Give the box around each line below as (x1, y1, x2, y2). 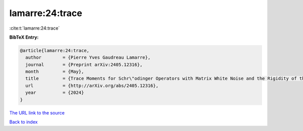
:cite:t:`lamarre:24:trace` (9, 25, 60, 31)
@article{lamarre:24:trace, (20, 48, 89, 53)
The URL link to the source (9, 109, 65, 115)
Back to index (9, 119, 38, 125)
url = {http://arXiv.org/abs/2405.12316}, (25, 83, 159, 88)
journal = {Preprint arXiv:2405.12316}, (25, 62, 143, 67)
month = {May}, (25, 69, 84, 75)
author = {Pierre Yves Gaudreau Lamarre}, (25, 55, 151, 60)
